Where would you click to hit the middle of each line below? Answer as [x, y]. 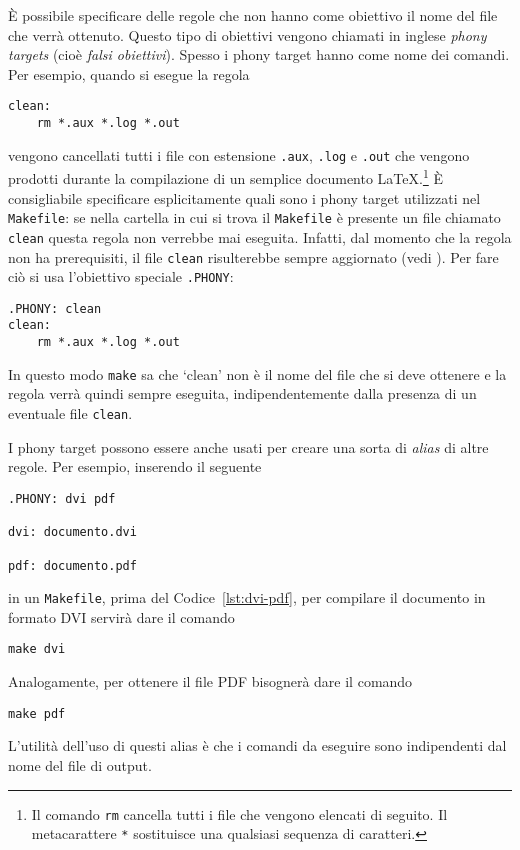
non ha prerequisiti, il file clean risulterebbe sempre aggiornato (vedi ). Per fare [253, 256]
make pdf [37, 713]
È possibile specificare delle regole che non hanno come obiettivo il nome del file [253, 15]
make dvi [37, 649]
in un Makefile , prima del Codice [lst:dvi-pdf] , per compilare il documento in [247, 597]
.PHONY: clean [55, 308]
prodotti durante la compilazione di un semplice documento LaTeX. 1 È [225, 176]
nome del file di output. [80, 764]
